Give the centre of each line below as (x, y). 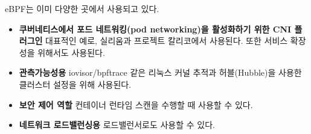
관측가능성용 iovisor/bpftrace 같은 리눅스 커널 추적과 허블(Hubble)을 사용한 (160, 72)
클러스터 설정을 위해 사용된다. (75, 84)
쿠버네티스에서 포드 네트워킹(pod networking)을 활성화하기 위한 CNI (155, 29)
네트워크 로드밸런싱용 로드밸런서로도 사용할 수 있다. (117, 125)
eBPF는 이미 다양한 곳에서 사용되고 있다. (82, 8)
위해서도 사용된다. (71, 52)
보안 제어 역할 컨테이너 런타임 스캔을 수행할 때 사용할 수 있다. (136, 104)
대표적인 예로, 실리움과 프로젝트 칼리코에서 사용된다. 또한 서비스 (167, 41)
